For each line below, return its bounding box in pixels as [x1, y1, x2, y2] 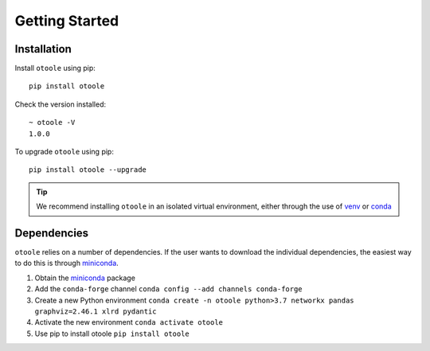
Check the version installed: [14, 99, 107, 109]
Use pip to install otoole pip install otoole [34, 329, 190, 338]
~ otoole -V [29, 118, 76, 127]
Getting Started [14, 12, 119, 29]
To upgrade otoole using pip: [14, 147, 115, 157]
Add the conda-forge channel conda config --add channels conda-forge [34, 284, 303, 294]
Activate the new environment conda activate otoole [34, 318, 223, 327]
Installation [14, 42, 72, 56]
